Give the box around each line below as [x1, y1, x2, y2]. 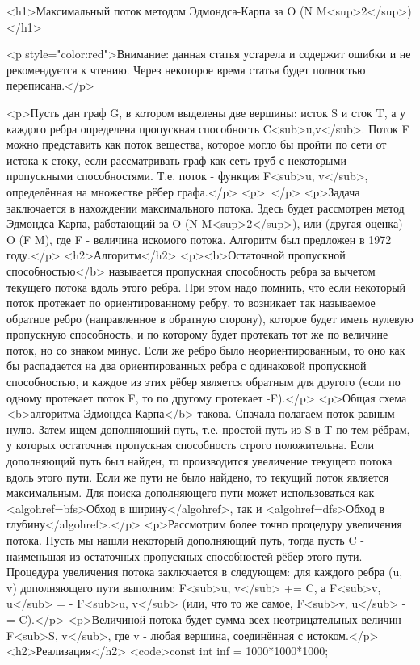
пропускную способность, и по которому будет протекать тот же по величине [6, 326, 388, 343]
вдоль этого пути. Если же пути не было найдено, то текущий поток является [6, 468, 389, 485]
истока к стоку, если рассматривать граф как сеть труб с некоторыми [6, 151, 346, 168]
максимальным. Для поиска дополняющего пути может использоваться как [6, 484, 375, 501]
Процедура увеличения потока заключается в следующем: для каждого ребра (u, [6, 563, 403, 580]
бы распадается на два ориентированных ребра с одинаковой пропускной [6, 357, 367, 374]
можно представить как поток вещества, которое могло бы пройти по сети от [6, 136, 387, 153]
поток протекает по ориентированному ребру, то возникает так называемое [6, 294, 376, 311]
